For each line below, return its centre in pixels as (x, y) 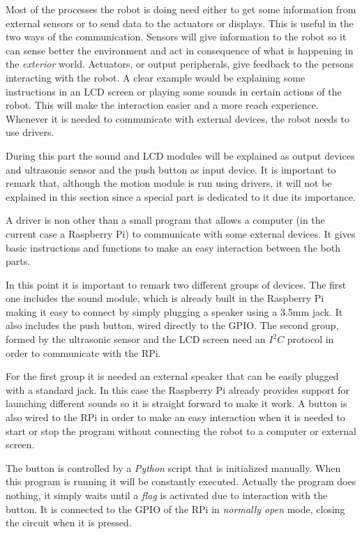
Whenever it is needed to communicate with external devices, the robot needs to (178, 118)
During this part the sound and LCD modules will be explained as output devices (180, 155)
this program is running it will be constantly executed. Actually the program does (181, 481)
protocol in (310, 339)
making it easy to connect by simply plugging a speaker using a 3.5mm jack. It (174, 311)
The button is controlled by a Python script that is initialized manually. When (173, 467)
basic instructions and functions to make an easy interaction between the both (173, 247)
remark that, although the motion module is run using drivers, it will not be (169, 183)
